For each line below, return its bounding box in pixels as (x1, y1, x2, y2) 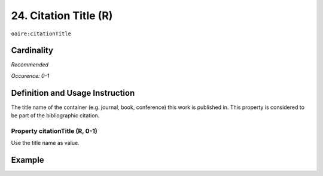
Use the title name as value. (11, 139, 80, 147)
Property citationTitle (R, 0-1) (11, 126, 98, 135)
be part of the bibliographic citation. (11, 112, 100, 119)
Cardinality (11, 45, 54, 56)
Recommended (11, 61, 49, 68)
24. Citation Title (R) (11, 9, 113, 22)
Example (11, 155, 44, 165)
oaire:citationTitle (11, 30, 72, 37)
